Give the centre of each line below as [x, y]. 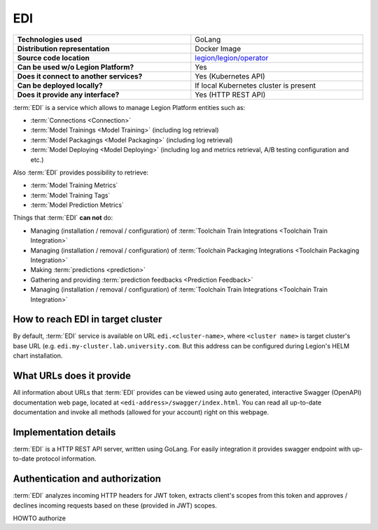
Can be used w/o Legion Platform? [76, 67]
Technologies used [50, 39]
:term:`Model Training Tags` [70, 195]
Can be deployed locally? [60, 86]
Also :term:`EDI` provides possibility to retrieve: [81, 172]
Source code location [54, 57]
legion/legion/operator [232, 57]
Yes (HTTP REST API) [230, 95]
